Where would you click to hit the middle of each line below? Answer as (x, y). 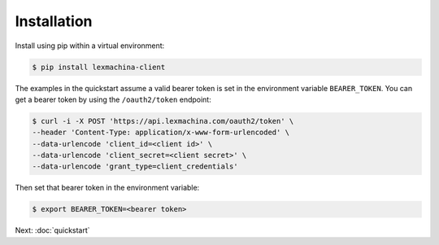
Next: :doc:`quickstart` (52, 230)
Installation (54, 21)
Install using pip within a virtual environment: (90, 46)
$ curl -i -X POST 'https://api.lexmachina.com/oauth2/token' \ (163, 121)
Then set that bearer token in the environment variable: (107, 188)
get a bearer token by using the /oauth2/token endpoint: (113, 99)
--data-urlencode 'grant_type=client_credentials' (135, 166)
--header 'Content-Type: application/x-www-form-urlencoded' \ (161, 133)
